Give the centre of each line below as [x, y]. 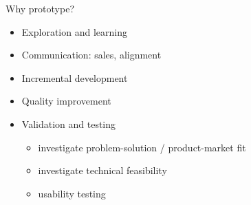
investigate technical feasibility [102, 170]
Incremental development [75, 77]
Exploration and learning [74, 31]
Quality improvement [66, 101]
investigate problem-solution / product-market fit [142, 147]
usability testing [72, 193]
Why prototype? [40, 8]
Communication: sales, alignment [91, 55]
